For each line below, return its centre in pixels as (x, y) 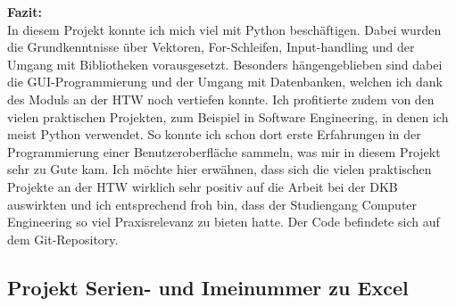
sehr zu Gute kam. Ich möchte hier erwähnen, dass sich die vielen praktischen (220, 169)
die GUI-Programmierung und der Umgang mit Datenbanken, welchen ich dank (225, 82)
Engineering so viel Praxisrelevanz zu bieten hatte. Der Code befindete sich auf (224, 222)
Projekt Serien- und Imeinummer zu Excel (208, 287)
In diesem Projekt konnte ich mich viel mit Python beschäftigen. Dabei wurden (224, 29)
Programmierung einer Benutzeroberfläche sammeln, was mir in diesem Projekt (224, 151)
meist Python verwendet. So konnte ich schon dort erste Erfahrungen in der (214, 134)
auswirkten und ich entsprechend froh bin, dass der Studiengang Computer (212, 204)
